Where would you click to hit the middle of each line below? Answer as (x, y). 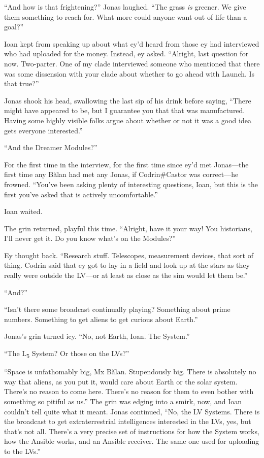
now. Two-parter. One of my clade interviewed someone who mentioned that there (132, 63)
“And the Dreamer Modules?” (51, 147)
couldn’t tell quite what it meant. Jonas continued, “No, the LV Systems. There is (132, 411)
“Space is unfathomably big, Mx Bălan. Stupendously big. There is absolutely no (130, 372)
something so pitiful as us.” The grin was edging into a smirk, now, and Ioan (123, 401)
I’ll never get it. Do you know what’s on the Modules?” (90, 238)
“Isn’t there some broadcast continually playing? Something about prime (117, 309)
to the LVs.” (22, 451)
